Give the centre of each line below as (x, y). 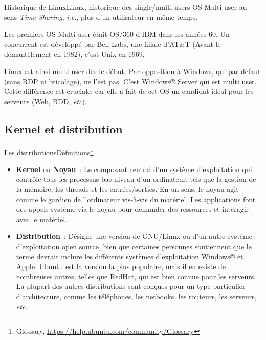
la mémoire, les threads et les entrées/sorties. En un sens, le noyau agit (127, 189)
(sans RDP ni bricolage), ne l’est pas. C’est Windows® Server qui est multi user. (130, 81)
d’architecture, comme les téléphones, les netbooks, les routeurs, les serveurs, (136, 296)
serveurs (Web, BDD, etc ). (46, 101)
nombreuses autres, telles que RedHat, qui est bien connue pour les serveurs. (136, 276)
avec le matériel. (41, 219)
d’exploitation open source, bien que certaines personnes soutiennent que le (134, 246)
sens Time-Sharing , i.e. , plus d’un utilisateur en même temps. (101, 17)
